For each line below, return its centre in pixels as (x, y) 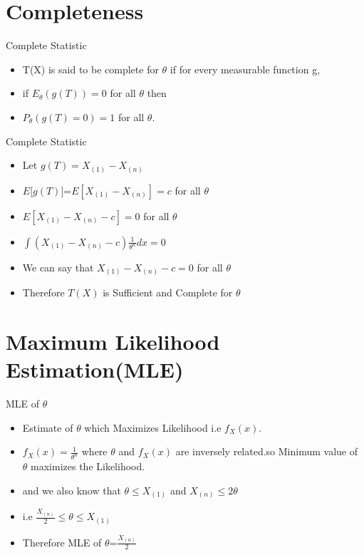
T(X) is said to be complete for (90, 69)
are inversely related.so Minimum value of (267, 451)
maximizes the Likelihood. (88, 466)
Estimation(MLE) (95, 369)
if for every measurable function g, (245, 69)
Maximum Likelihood (113, 341)
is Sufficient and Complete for (168, 292)
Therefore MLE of (62, 542)
